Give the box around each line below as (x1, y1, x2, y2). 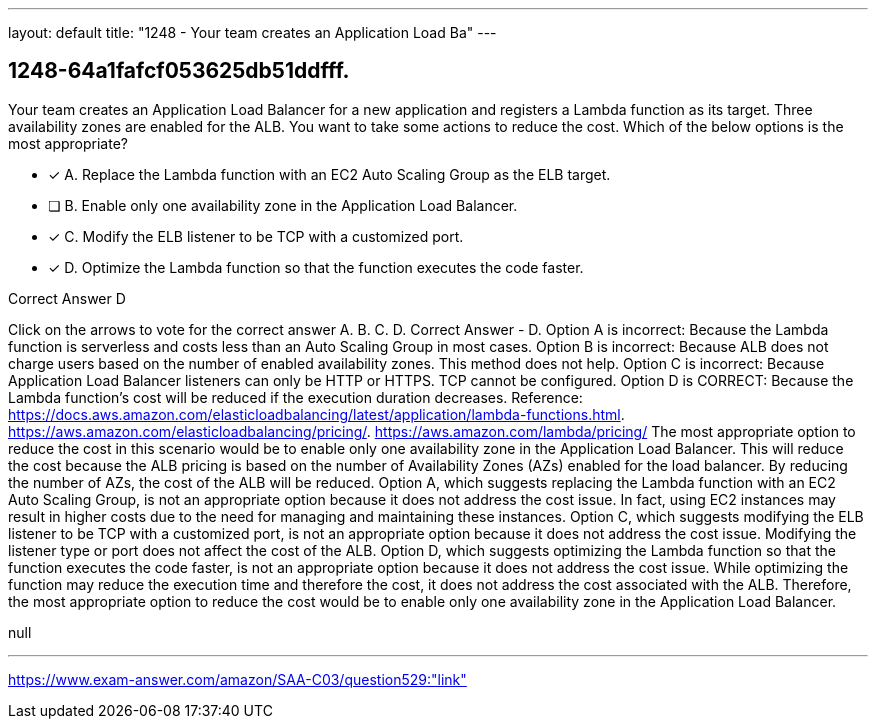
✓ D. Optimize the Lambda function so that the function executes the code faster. (48, 258, 584, 276)
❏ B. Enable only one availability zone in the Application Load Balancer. (48, 196, 518, 214)
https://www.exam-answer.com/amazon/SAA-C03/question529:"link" (8, 670, 467, 688)
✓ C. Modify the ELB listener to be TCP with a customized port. (48, 227, 464, 245)
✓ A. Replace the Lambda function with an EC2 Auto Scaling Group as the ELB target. (48, 165, 611, 183)
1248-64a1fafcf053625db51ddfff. (8, 58, 350, 84)
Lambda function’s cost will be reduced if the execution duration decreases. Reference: (8, 388, 583, 406)
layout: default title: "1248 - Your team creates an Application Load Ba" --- (8, 24, 497, 41)
